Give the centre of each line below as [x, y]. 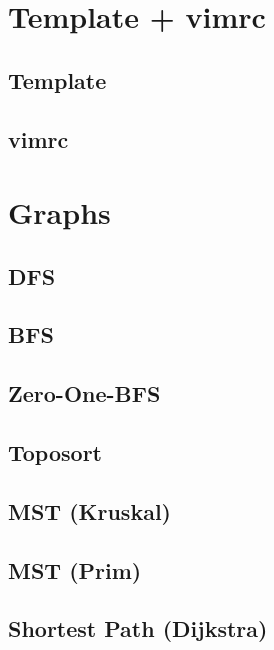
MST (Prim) [75, 569]
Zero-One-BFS [84, 393]
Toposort [55, 452]
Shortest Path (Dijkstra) [138, 628]
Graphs [59, 212]
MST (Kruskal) [89, 510]
